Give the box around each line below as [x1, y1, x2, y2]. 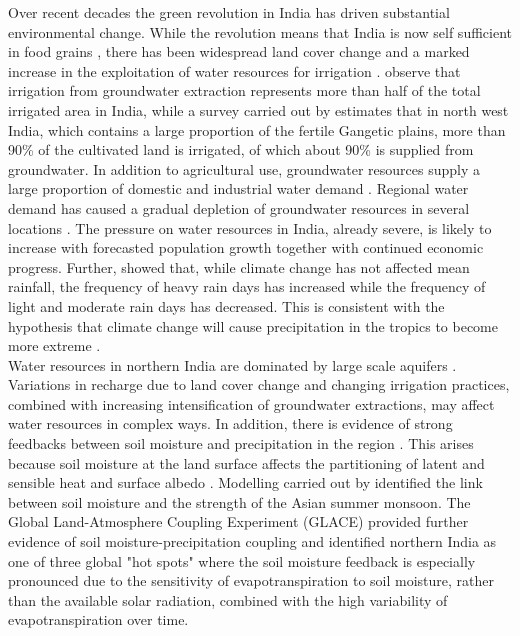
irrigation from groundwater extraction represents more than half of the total [8, 80, 481, 101]
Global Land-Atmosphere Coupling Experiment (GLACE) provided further [8, 511, 469, 532]
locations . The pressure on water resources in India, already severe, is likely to [8, 217, 492, 238]
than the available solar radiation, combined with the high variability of [8, 589, 448, 610]
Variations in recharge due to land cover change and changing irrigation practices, [8, 374, 510, 395]
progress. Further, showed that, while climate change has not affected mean [8, 256, 470, 277]
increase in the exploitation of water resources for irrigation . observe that [8, 60, 461, 81]
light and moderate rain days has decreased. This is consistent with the [8, 295, 445, 316]
